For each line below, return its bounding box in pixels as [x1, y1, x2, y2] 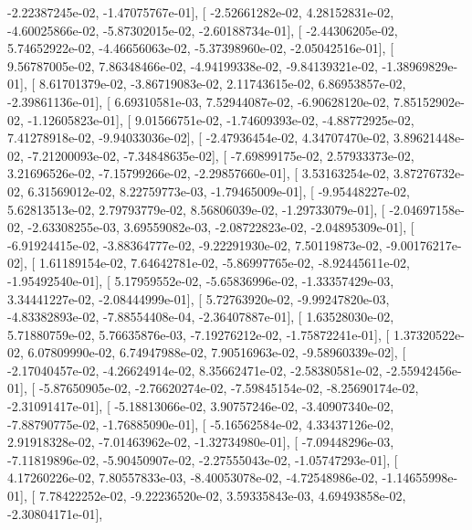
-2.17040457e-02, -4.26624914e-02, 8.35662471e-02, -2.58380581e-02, [7, 360, 383, 379]
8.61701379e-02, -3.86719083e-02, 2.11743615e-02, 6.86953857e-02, [38, 74, 406, 93]
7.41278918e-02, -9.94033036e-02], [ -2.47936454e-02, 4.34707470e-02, [7, 128, 390, 147]
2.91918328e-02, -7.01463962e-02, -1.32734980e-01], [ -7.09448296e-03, [7, 432, 394, 451]
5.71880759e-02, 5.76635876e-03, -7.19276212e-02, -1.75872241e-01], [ [7, 324, 390, 344]
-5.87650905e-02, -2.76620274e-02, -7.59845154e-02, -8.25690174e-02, [38, 378, 419, 397]
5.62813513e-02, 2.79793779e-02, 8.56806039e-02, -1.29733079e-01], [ [7, 199, 385, 218]
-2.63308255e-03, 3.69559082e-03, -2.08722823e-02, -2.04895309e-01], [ [27, 217, 414, 237]
